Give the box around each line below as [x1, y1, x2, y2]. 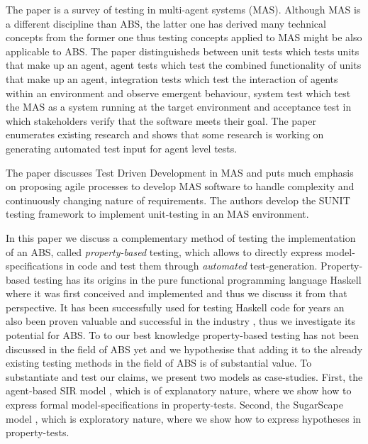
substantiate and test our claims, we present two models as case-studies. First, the [6, 369, 363, 384]
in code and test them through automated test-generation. [66, 258, 318, 273]
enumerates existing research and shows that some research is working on [6, 127, 324, 142]
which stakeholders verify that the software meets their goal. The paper [6, 113, 316, 128]
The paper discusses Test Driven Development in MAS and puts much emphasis [6, 165, 354, 179]
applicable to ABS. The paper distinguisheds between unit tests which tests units [6, 43, 359, 58]
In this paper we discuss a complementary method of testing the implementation [6, 230, 356, 245]
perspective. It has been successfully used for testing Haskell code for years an [6, 299, 345, 314]
